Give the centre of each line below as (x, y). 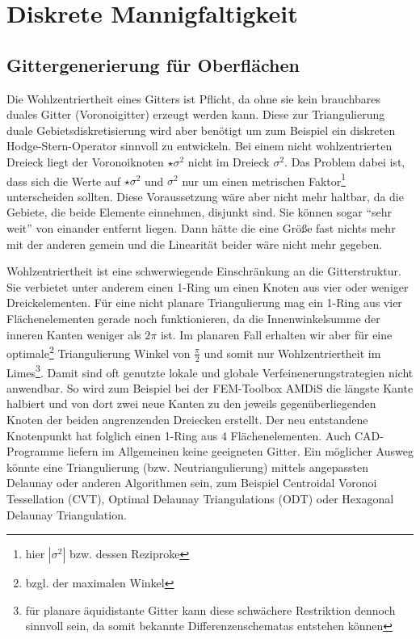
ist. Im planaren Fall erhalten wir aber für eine (276, 334)
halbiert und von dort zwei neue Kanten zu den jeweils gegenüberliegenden (191, 404)
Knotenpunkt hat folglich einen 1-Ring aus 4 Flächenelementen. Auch (179, 435)
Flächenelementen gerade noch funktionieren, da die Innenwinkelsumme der (193, 318)
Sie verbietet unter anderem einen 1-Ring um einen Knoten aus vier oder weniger (208, 286)
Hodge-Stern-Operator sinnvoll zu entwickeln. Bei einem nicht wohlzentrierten (199, 146)
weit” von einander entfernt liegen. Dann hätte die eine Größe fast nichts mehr (201, 227)
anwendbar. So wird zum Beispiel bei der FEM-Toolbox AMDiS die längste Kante (210, 387)
